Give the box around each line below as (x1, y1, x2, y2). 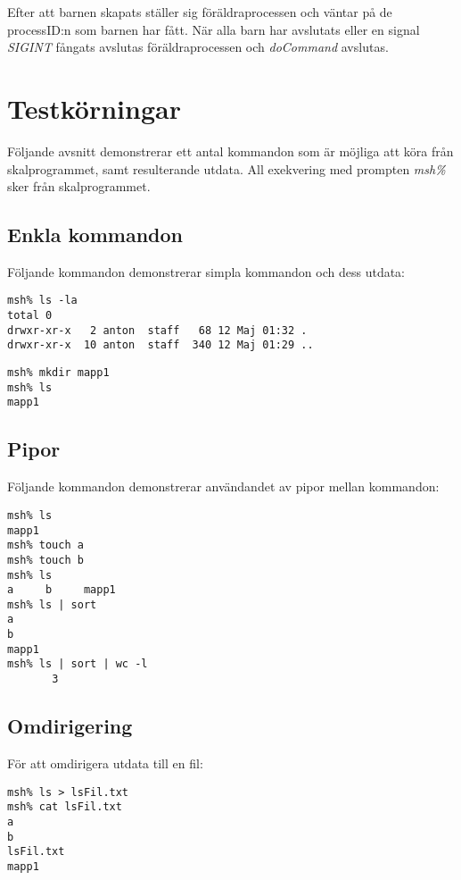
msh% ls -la (7, 294, 78, 307)
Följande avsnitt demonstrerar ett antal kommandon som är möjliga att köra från (7, 141, 454, 160)
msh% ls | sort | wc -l (7, 658, 148, 671)
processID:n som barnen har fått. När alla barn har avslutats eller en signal (7, 20, 420, 38)
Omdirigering (7, 712, 133, 740)
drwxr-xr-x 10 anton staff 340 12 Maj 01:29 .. (7, 339, 314, 352)
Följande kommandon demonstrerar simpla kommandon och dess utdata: (7, 262, 406, 281)
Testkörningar (7, 89, 181, 126)
